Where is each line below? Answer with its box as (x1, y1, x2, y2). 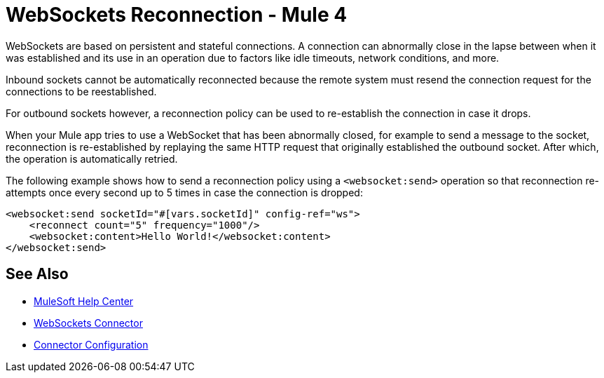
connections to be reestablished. (6, 85, 157, 97)
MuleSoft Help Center (34, 295, 134, 307)
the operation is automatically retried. (6, 152, 178, 165)
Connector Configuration (34, 338, 149, 351)
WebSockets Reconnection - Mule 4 (6, 3, 348, 27)
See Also (6, 265, 69, 283)
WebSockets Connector (34, 316, 143, 329)
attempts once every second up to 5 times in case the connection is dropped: (6, 186, 363, 198)
